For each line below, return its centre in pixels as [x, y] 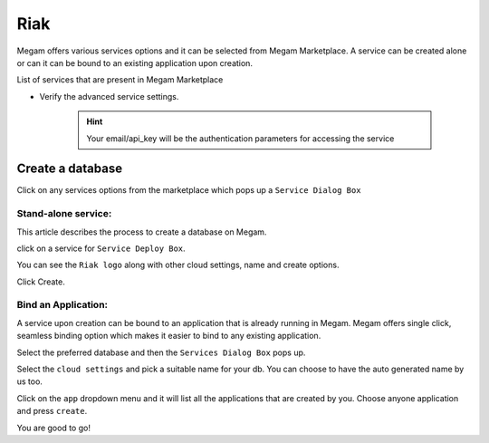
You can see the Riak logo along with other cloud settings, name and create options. [178, 265]
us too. [29, 381]
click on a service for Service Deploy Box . [101, 248]
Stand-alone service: [64, 214]
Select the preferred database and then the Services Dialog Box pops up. [161, 352]
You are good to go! [53, 428]
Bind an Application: [62, 305]
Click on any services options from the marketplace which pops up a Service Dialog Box [189, 190]
